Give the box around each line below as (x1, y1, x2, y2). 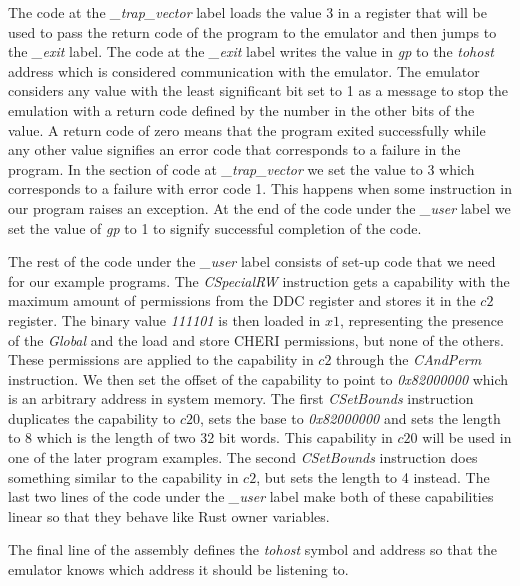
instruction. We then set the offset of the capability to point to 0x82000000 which (8, 368, 509, 389)
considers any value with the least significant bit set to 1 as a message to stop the (8, 80, 508, 101)
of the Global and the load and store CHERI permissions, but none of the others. (8, 329, 504, 350)
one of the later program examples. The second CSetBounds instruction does (8, 447, 478, 468)
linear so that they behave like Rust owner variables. (8, 505, 330, 526)
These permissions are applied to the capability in (8, 349, 314, 370)
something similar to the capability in (8, 466, 239, 487)
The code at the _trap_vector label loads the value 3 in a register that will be (8, 2, 487, 22)
